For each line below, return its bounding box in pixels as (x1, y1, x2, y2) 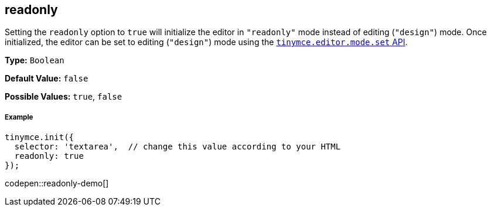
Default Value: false (5, 73, 88, 84)
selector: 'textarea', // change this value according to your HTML (14, 142, 341, 152)
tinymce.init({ (5, 132, 74, 142)
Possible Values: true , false (5, 91, 122, 102)
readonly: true (14, 151, 84, 161)
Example (5, 113, 33, 121)
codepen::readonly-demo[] (5, 178, 109, 189)
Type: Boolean (5, 55, 64, 66)
